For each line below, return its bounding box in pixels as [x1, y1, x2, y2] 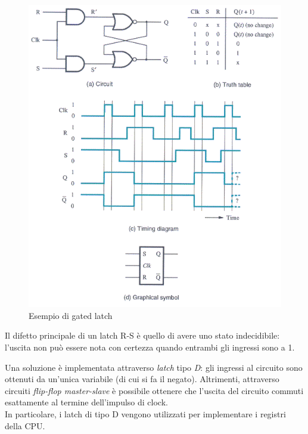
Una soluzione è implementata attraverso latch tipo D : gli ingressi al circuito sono [5, 361, 303, 373]
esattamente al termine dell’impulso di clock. [5, 396, 168, 408]
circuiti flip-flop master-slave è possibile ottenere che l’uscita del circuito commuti [5, 384, 304, 396]
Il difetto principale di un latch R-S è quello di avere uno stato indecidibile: [5, 329, 280, 342]
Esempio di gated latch [29, 309, 113, 321]
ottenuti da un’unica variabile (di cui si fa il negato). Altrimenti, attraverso [5, 373, 279, 385]
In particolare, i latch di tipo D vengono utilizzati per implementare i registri [5, 407, 286, 420]
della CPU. [5, 419, 45, 432]
